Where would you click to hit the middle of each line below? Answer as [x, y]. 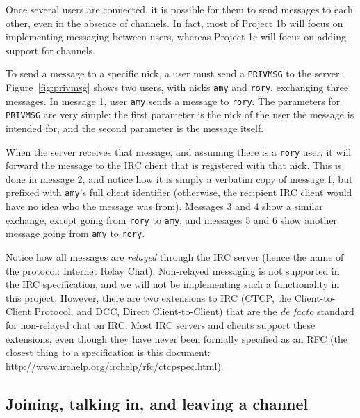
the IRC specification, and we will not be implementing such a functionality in [173, 284]
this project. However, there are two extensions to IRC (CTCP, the [148, 297]
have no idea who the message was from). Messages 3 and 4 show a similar [164, 206]
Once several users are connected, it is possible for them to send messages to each [179, 9]
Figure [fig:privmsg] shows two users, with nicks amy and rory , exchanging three [177, 87]
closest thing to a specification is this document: [108, 352]
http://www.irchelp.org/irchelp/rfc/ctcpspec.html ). [115, 365]
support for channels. [50, 50]
